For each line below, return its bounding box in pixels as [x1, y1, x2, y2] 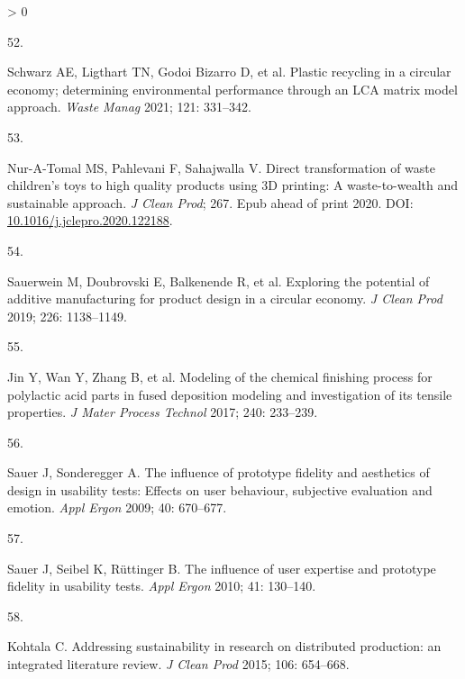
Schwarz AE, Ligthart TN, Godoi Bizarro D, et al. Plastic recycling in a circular [7, 62, 451, 81]
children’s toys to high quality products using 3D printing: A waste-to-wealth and [7, 176, 459, 195]
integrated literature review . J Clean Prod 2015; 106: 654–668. [7, 655, 350, 674]
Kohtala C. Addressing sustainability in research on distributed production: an [7, 637, 442, 656]
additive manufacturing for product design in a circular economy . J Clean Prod [7, 289, 442, 308]
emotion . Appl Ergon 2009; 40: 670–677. [7, 498, 227, 517]
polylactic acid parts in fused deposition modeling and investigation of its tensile [7, 385, 452, 403]
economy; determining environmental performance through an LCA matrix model [7, 79, 458, 98]
